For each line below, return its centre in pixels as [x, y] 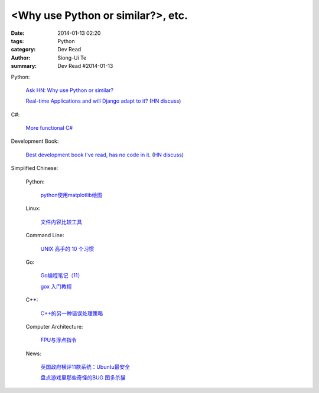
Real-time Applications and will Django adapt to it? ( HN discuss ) [103, 101]
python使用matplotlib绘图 [71, 195]
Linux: [33, 208]
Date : [18, 33]
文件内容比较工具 [61, 222]
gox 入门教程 [56, 286]
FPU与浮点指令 [58, 340]
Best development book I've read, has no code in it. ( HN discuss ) [105, 155]
